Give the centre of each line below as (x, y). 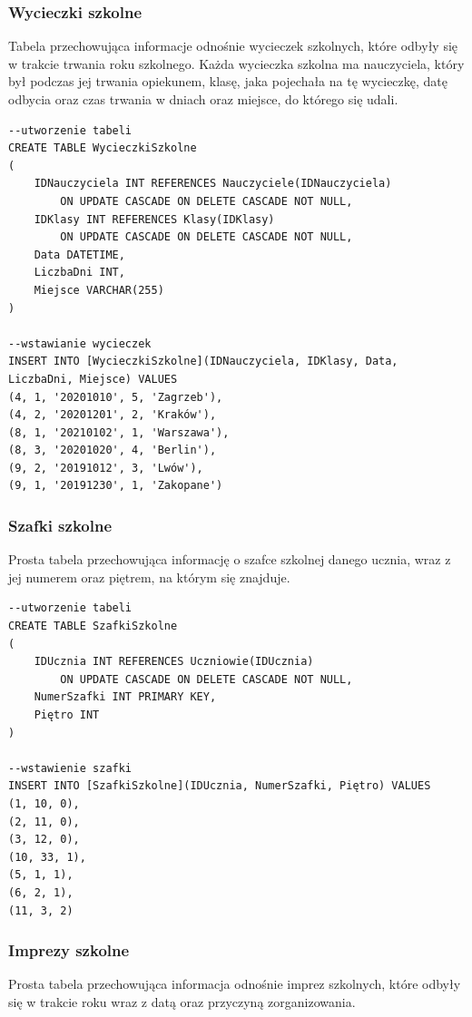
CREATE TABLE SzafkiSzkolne (93, 626)
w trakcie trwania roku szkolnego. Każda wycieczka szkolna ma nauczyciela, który (236, 63)
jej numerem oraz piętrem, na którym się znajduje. (149, 577)
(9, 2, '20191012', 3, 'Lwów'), (106, 468)
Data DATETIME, (79, 254)
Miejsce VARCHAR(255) (99, 290)
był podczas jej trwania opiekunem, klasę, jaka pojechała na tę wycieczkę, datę (228, 81)
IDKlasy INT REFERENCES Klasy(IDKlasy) (154, 219)
